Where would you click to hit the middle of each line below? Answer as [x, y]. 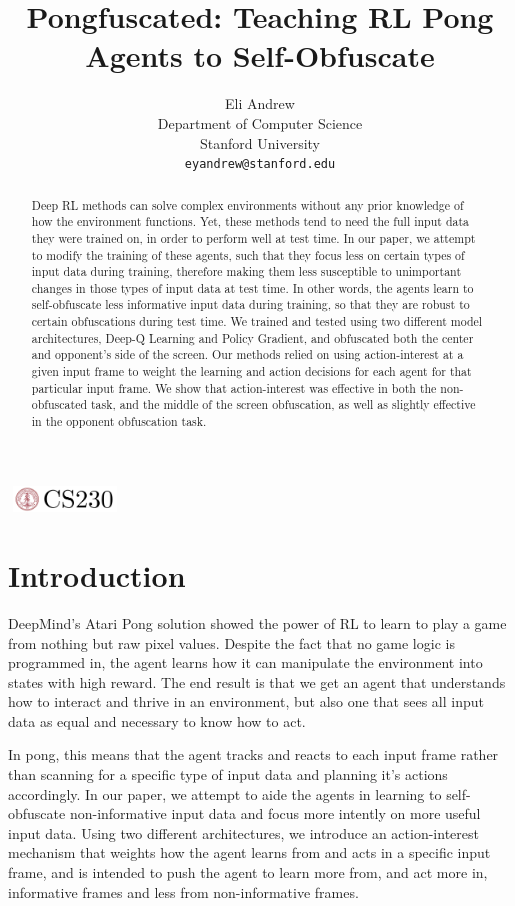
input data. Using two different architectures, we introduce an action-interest [243, 832]
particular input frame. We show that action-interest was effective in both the [234, 387]
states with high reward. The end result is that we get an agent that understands [257, 681]
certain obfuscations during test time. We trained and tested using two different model [257, 321]
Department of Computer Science [260, 122]
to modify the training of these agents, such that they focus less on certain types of [248, 254]
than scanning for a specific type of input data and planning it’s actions [228, 774]
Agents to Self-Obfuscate [260, 55]
